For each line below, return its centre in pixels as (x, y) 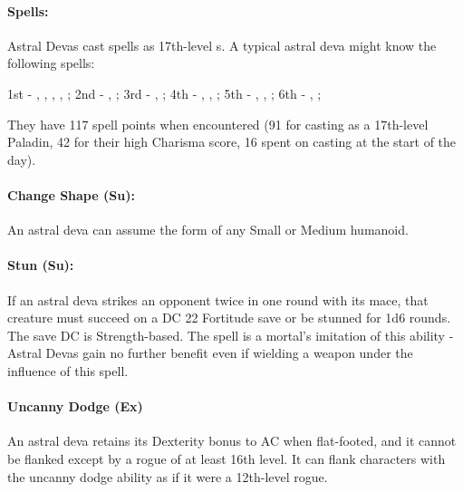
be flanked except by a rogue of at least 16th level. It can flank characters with (227, 458)
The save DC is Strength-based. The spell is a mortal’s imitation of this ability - (231, 335)
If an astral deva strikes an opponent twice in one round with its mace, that (218, 299)
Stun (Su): (41, 265)
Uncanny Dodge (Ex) (75, 406)
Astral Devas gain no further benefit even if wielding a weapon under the (210, 353)
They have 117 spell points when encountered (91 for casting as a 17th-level (218, 124)
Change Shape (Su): (71, 194)
